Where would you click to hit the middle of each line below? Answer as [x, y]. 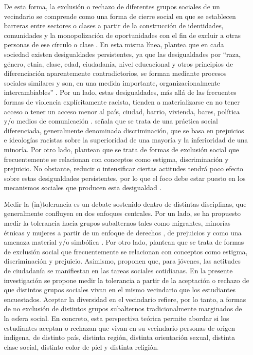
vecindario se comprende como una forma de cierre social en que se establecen [120, 16]
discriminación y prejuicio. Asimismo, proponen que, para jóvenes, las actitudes [122, 261]
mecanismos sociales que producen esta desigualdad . [83, 187]
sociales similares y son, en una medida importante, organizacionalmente [112, 82]
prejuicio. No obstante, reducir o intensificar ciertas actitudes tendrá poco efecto [124, 169]
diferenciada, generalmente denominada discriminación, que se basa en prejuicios [124, 130]
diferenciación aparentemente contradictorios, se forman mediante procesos [115, 73]
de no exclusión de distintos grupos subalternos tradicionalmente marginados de [123, 309]
